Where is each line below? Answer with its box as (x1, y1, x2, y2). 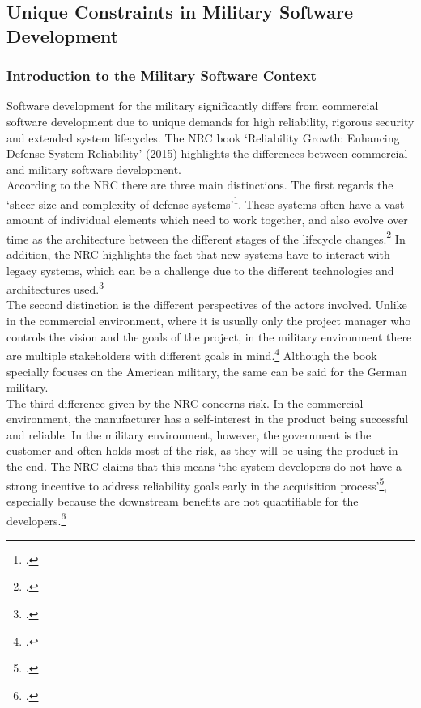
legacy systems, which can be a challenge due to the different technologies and (6, 261, 394, 278)
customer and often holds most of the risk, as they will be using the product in (6, 442, 398, 459)
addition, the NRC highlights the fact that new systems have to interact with (6, 246, 390, 263)
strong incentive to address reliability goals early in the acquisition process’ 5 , (6, 474, 388, 494)
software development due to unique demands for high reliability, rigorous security (6, 112, 415, 129)
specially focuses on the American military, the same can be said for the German (6, 362, 407, 379)
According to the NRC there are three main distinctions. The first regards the (6, 176, 393, 193)
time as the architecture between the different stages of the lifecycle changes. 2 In (6, 227, 406, 247)
